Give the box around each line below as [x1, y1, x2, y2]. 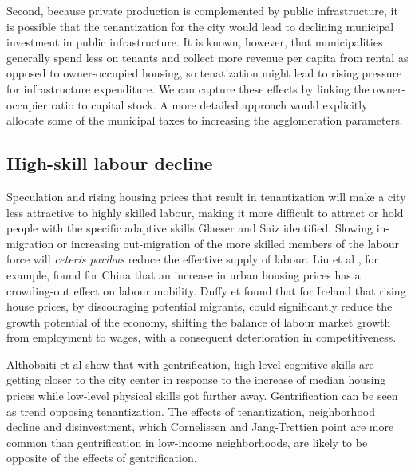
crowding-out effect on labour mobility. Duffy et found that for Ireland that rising [6, 282, 406, 299]
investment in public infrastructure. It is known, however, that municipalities [6, 34, 383, 50]
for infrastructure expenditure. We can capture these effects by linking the [6, 80, 370, 97]
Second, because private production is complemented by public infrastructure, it [6, 2, 398, 18]
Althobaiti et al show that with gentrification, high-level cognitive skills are [6, 355, 374, 372]
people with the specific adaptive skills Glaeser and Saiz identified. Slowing [6, 220, 373, 236]
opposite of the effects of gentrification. [6, 449, 197, 466]
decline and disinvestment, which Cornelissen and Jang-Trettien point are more [6, 418, 394, 435]
